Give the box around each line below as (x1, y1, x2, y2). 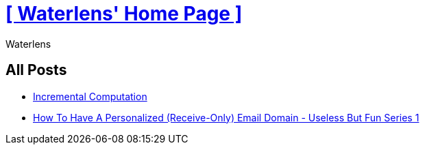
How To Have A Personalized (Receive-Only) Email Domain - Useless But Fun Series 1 (33, 111, 420, 123)
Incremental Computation (33, 90, 147, 102)
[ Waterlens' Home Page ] (5, 2, 243, 25)
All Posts (5, 61, 67, 79)
